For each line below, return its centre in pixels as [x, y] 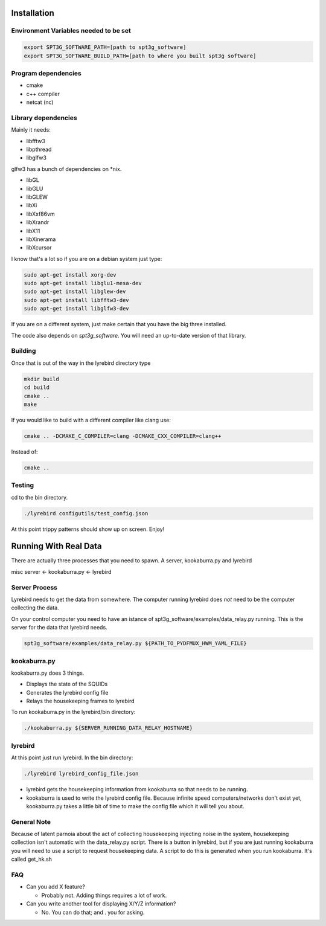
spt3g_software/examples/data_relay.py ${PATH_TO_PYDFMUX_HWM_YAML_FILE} [135, 644]
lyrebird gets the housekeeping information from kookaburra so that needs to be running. [137, 789]
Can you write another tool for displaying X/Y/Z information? [101, 904]
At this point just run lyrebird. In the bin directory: [72, 757]
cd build [37, 387]
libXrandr [38, 222]
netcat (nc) [40, 102]
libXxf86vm [41, 214]
